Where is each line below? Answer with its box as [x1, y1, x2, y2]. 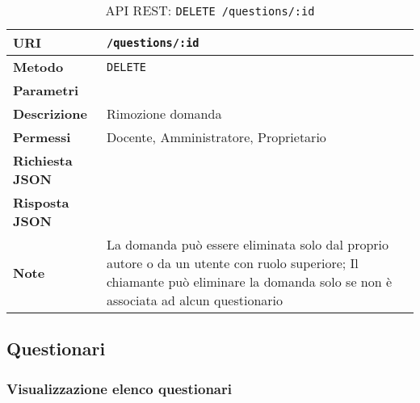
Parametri [13, 81, 79, 99]
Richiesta [13, 151, 73, 170]
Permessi [13, 128, 71, 146]
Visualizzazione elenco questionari [6, 378, 232, 398]
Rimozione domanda [106, 104, 222, 123]
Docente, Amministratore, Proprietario [106, 128, 326, 146]
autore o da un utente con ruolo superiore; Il [106, 254, 359, 272]
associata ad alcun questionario [106, 291, 283, 309]
